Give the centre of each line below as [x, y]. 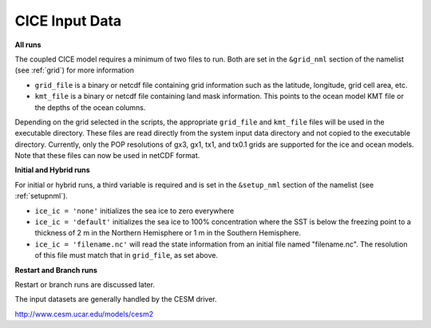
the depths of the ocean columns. [90, 107]
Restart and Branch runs [56, 270]
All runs [28, 45]
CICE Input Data [68, 21]
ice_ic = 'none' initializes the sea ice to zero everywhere [134, 211]
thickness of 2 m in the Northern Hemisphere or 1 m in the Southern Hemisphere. [168, 233]
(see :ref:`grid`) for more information [75, 70]
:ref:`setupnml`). [41, 196]
